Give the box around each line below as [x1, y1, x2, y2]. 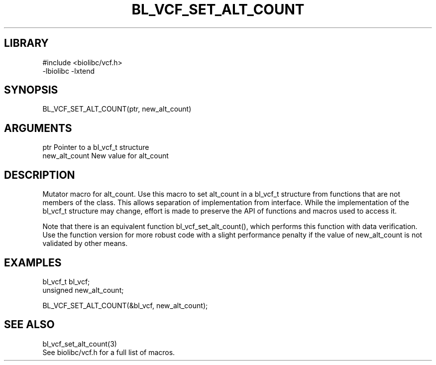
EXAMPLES [4, 256, 62, 269]
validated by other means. [42, 239, 128, 248]
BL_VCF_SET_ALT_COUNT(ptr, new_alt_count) [42, 105, 192, 114]
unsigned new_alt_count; [42, 285, 124, 294]
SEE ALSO [4, 318, 55, 331]
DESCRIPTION [4, 168, 75, 181]
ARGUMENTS [4, 122, 72, 134]
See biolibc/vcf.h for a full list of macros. [42, 348, 175, 357]
